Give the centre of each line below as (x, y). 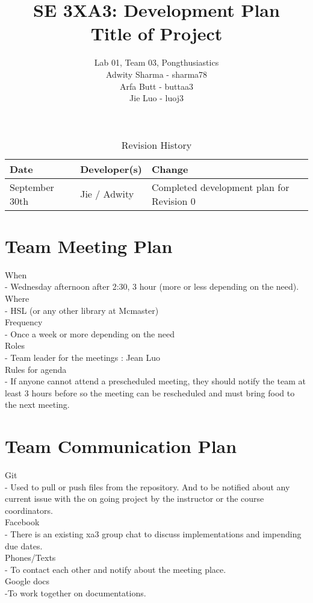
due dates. (24, 545)
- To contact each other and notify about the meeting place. (116, 569)
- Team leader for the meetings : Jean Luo (82, 357)
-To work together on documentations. (76, 593)
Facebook (22, 522)
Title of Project (156, 33)
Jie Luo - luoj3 (156, 98)
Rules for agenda (36, 369)
